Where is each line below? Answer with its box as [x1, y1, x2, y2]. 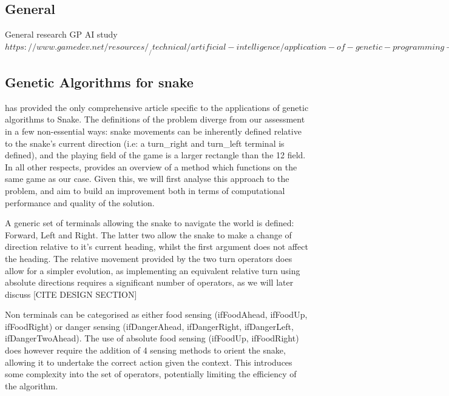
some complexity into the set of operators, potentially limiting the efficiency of [5, 367, 297, 380]
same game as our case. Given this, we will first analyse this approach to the [5, 172, 289, 185]
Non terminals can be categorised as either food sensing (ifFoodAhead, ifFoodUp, [5, 308, 308, 321]
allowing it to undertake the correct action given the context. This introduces [5, 355, 292, 368]
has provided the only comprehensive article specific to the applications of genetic [5, 101, 309, 113]
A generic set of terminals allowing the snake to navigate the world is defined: [5, 216, 294, 229]
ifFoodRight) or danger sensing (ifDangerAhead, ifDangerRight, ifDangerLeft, [5, 320, 294, 332]
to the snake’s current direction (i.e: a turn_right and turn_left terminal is [5, 136, 285, 149]
